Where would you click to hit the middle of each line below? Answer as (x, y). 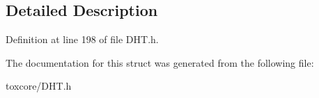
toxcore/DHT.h (39, 86)
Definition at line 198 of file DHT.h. (82, 39)
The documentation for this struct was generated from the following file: (160, 62)
